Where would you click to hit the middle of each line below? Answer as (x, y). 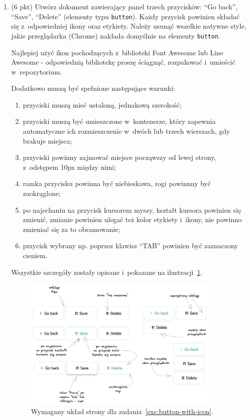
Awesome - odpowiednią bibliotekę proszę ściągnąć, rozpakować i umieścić (123, 62)
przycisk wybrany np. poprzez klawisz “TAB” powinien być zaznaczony (130, 246)
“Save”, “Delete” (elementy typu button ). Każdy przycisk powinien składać (125, 16)
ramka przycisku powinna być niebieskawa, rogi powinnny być (117, 183)
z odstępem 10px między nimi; (70, 167)
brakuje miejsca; (47, 140)
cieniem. (35, 255)
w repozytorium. (36, 71)
